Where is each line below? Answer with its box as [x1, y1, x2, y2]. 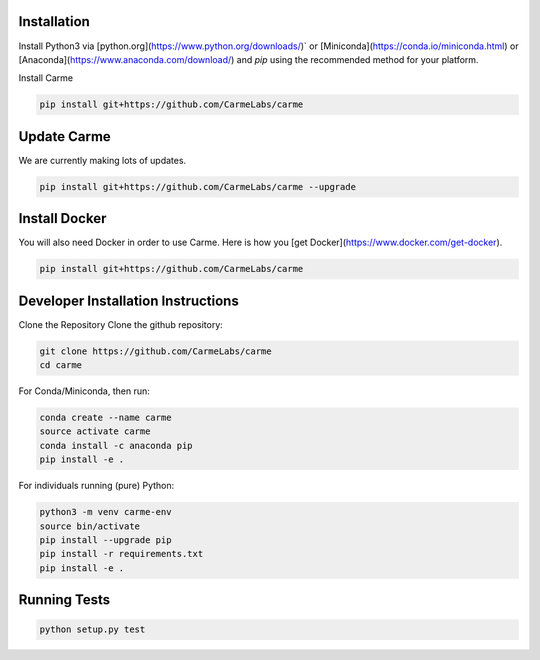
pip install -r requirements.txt [39, 548, 204, 560]
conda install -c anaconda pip [39, 440, 194, 451]
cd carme [39, 360, 83, 371]
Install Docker [18, 210, 107, 227]
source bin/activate [39, 520, 140, 532]
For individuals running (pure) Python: [18, 480, 175, 492]
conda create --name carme [39, 412, 172, 424]
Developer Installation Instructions [18, 292, 239, 309]
